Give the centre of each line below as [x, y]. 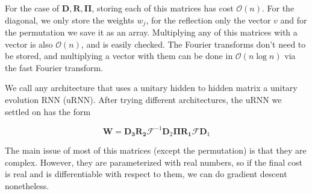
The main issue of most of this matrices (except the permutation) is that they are [156, 150]
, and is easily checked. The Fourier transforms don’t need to [193, 44]
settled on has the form [48, 111]
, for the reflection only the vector [208, 20]
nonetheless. [27, 185]
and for [294, 20]
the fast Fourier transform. [54, 67]
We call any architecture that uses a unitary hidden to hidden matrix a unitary [151, 88]
